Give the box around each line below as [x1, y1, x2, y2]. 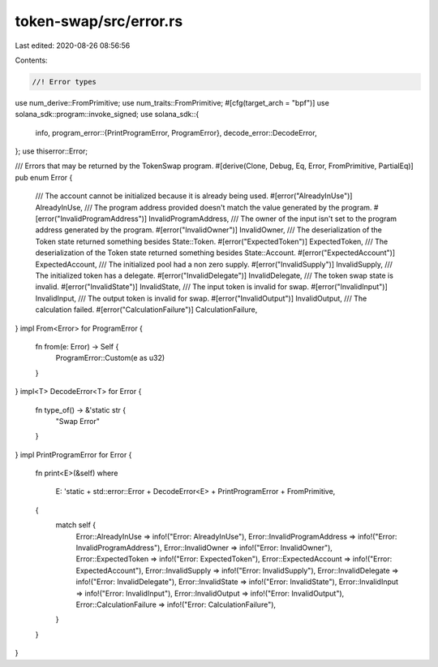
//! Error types [32, 77, 97, 86]
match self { [55, 520, 97, 530]
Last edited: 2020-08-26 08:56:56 [15, 41, 131, 50]
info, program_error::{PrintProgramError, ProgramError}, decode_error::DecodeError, [35, 128, 317, 137]
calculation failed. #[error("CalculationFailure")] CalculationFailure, [35, 305, 258, 314]
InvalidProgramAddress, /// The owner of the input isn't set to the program [148, 214, 397, 223]
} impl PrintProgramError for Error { [15, 449, 132, 459]
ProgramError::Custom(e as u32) [55, 353, 165, 363]
